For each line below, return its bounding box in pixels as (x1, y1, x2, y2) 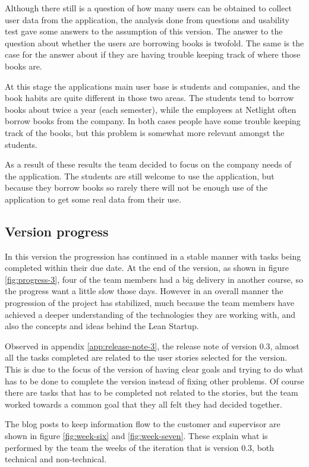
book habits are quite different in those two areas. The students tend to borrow (5, 91, 294, 104)
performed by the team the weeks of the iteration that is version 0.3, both (5, 441, 275, 453)
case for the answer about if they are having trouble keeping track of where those (5, 48, 301, 61)
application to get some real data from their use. (5, 193, 181, 205)
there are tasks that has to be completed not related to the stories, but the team (5, 386, 298, 399)
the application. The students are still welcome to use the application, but (5, 169, 275, 182)
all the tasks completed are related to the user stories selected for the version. (5, 351, 288, 364)
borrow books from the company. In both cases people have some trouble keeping (5, 115, 301, 127)
